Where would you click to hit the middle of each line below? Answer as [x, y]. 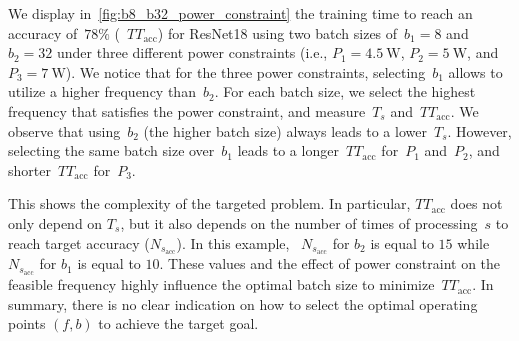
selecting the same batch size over [111, 150]
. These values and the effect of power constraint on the [330, 263]
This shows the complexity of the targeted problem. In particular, [209, 203]
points [27, 323]
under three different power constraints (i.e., [192, 52]
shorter [29, 169]
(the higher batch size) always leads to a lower [285, 130]
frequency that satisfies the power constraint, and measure [187, 110]
